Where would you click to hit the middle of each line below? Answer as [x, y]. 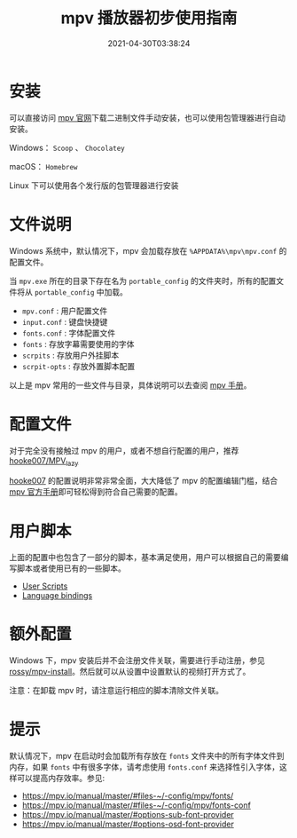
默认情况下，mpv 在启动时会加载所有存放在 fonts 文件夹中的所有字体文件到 [147, 756]
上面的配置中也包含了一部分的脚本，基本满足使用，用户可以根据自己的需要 [145, 557]
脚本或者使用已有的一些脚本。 [71, 568]
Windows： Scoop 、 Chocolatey [67, 147]
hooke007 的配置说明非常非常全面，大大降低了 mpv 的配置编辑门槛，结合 [144, 481]
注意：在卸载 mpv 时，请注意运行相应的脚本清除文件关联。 [117, 691]
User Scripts [45, 586]
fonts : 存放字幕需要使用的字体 [78, 344]
